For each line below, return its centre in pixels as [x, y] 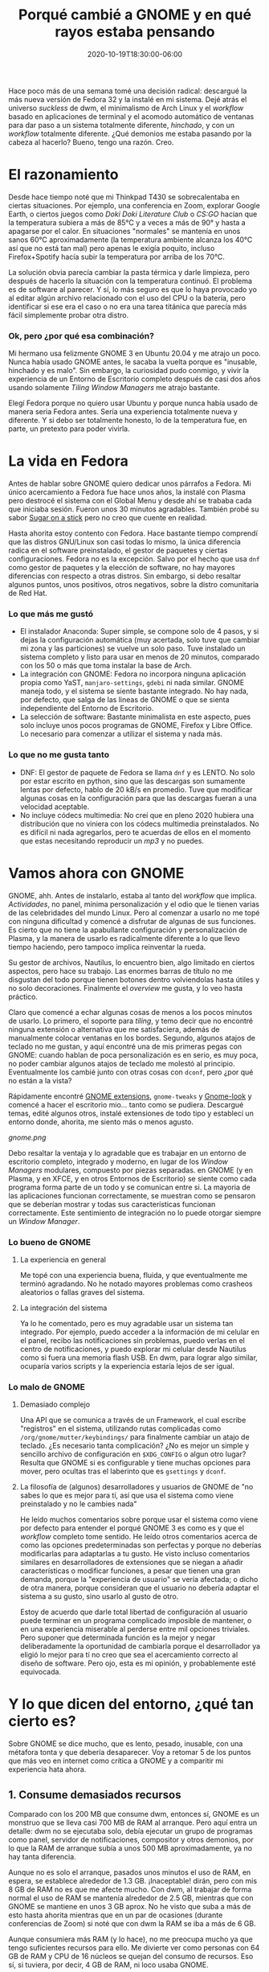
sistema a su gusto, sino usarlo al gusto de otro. [99, 1596]
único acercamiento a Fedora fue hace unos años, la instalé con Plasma [127, 492]
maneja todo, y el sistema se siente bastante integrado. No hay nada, [134, 691]
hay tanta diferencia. [42, 1856]
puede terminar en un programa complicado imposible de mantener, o [136, 1621]
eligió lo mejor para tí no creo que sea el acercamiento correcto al [129, 1655]
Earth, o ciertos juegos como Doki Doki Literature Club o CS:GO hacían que [133, 214]
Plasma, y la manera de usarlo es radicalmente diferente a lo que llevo [124, 938]
